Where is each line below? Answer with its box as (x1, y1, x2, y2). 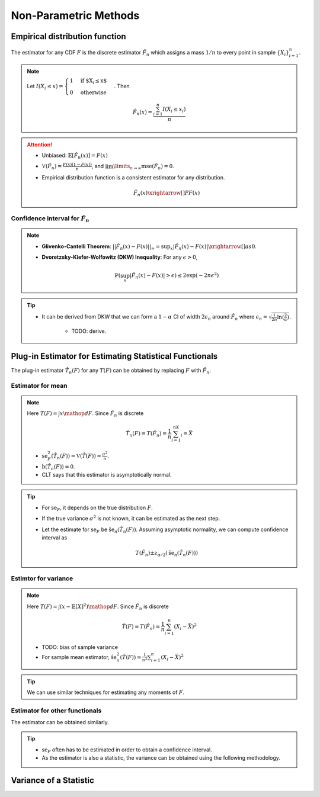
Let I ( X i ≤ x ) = (27, 82, 63, 91)
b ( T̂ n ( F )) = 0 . (41, 462, 75, 471)
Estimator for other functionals (11, 706, 102, 715)
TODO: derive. (71, 327, 107, 335)
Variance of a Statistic (11, 776, 95, 786)
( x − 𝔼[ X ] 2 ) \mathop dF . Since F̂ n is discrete (59, 602, 169, 611)
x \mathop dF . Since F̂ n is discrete (59, 410, 144, 418)
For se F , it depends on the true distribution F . (41, 504, 153, 512)
